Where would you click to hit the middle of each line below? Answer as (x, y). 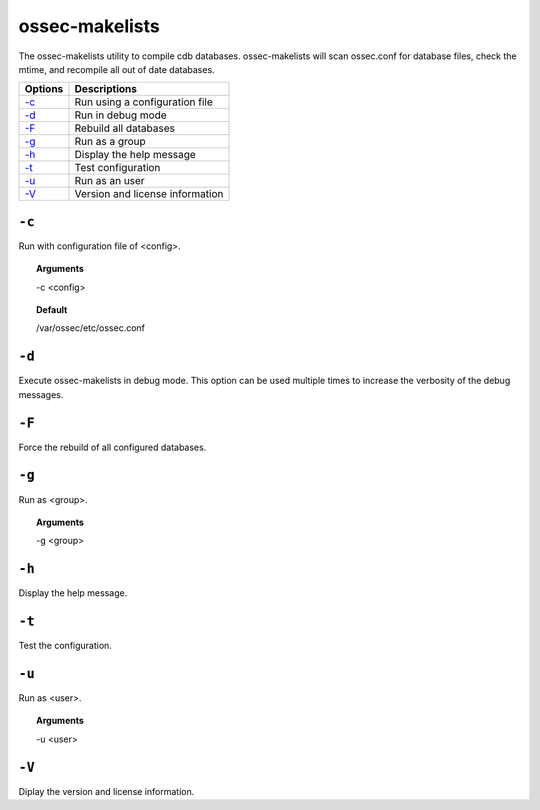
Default (52, 310)
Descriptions (105, 89)
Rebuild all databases (124, 128)
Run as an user (109, 181)
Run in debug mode (120, 115)
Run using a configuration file (144, 102)
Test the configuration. (65, 646)
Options (44, 89)
